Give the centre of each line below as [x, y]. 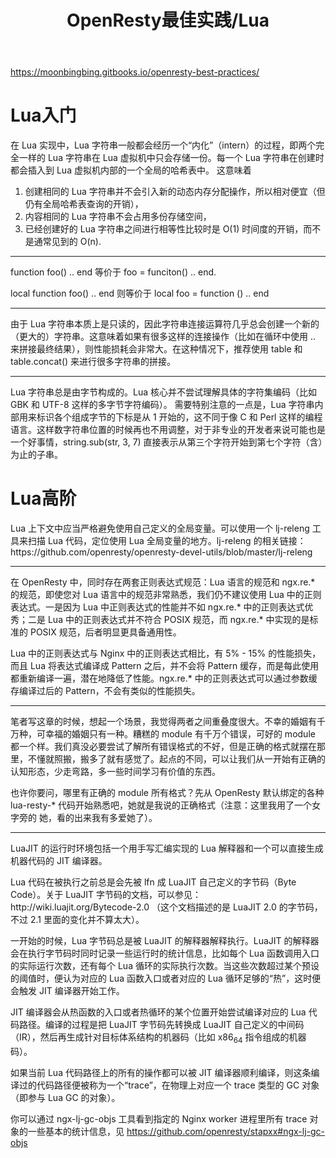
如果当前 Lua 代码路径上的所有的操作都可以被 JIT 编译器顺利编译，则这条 [161, 1072]
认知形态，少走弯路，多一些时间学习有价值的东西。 [115, 772]
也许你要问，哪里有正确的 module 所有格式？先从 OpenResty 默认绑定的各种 [167, 793]
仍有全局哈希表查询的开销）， [84, 204]
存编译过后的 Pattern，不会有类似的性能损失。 [105, 691]
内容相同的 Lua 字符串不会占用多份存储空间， [118, 217]
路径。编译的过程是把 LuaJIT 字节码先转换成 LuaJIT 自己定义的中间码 [161, 1025]
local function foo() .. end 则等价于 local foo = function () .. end [140, 293]
